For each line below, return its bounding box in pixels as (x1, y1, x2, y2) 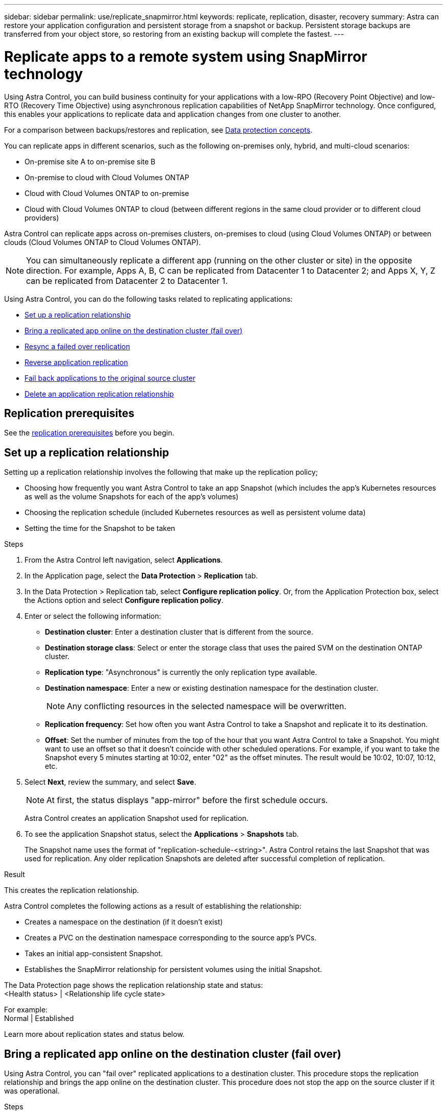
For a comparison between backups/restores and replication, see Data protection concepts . (4, 125, 313, 134)
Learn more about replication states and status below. (4, 1030, 185, 1039)
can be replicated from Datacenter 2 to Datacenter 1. (26, 275, 228, 286)
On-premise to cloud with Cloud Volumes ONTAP (24, 173, 189, 182)
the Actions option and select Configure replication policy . (24, 596, 224, 605)
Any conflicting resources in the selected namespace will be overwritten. (67, 701, 346, 712)
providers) (24, 213, 59, 222)
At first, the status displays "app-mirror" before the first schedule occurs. (46, 795, 328, 806)
